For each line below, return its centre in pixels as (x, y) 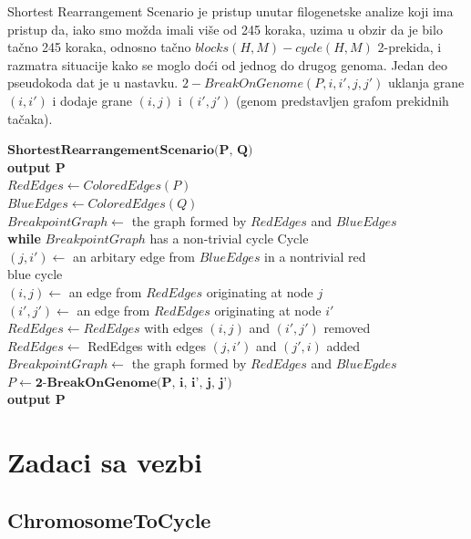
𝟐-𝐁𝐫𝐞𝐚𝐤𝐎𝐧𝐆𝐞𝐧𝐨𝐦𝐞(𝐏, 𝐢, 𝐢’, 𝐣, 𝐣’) (133, 383)
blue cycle (35, 274)
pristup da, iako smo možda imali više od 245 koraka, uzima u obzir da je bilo (225, 29)
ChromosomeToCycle (109, 519)
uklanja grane (426, 83)
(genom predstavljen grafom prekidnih (342, 100)
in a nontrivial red (315, 256)
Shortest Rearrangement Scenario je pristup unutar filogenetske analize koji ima (230, 11)
